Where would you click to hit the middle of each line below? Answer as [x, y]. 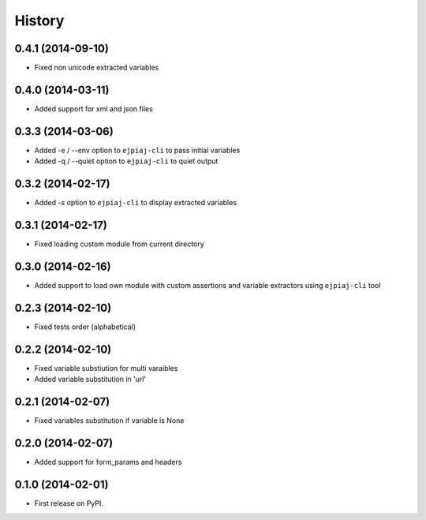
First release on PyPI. [69, 503]
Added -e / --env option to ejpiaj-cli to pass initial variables [137, 150]
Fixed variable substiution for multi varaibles [106, 368]
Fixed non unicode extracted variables [97, 68]
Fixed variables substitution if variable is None [109, 421]
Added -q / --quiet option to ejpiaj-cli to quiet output [126, 161]
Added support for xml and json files [93, 108]
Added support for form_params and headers [108, 462]
